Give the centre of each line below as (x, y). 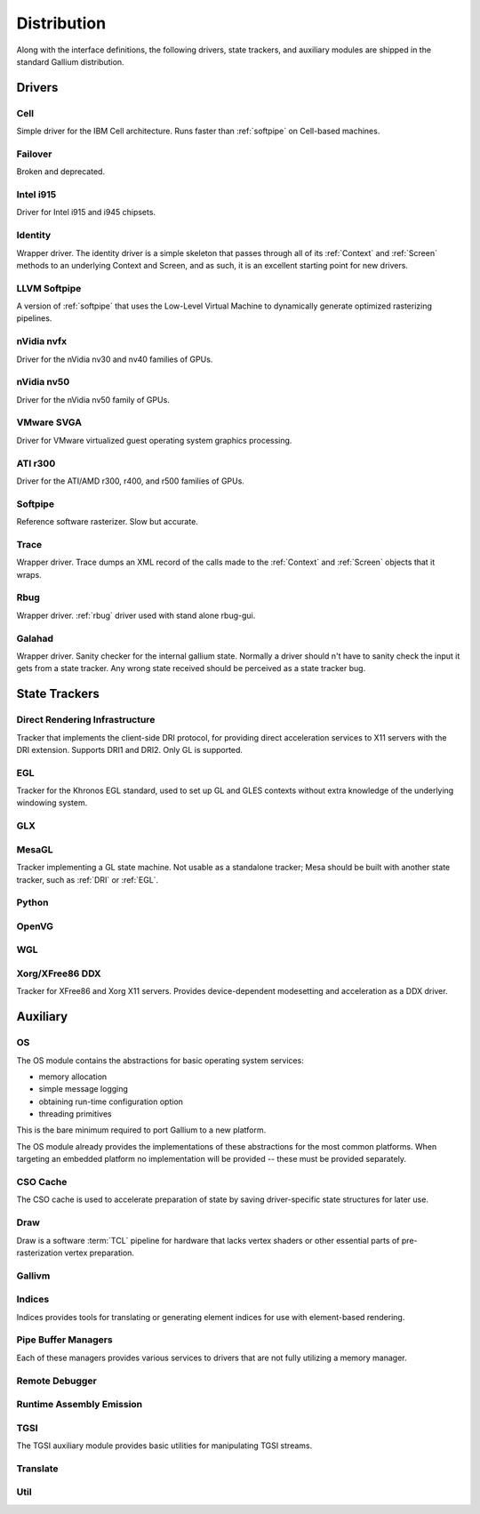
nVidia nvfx (42, 341)
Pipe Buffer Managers (64, 1340)
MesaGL (35, 849)
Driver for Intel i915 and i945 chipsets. (86, 212)
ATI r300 (36, 463)
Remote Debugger (56, 1381)
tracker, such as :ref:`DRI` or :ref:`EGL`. (88, 879)
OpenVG (35, 926)
